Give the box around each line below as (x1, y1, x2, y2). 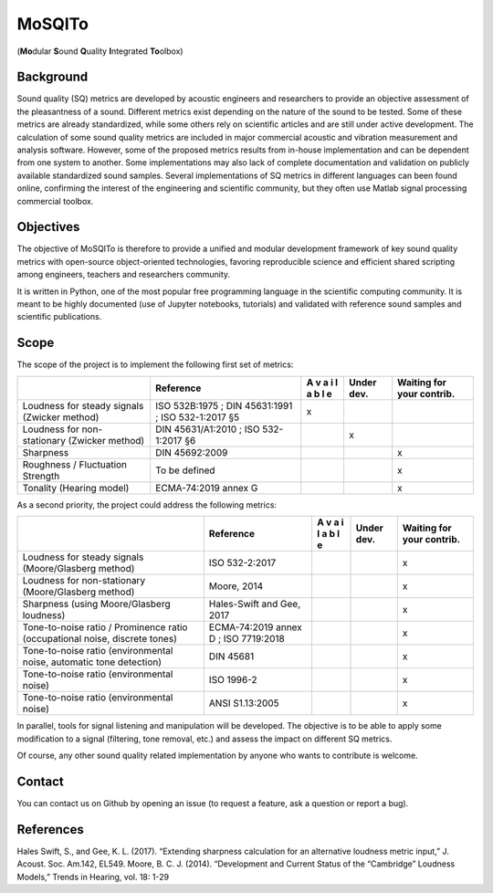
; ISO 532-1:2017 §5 (155, 411, 240, 424)
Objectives (16, 219, 80, 235)
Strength (22, 469, 60, 482)
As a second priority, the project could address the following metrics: (16, 499, 278, 510)
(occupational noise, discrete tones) (22, 633, 177, 646)
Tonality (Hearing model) (22, 481, 130, 494)
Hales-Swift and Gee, (208, 598, 301, 611)
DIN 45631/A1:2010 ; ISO (155, 423, 260, 436)
